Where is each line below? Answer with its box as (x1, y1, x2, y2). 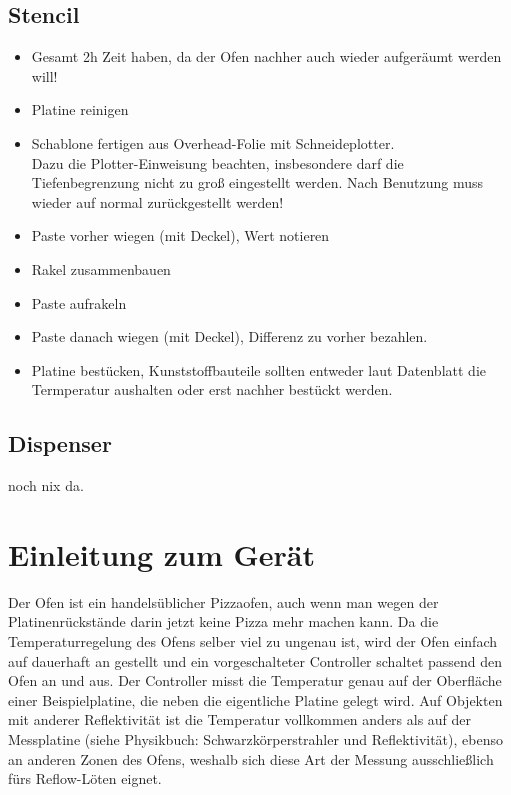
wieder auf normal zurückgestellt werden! (31, 191, 284, 212)
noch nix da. (8, 475, 84, 496)
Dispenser (8, 428, 112, 459)
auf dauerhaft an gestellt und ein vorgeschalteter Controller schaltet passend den (8, 650, 503, 671)
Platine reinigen (31, 99, 129, 120)
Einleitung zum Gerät (8, 533, 315, 574)
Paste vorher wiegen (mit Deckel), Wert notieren (31, 225, 330, 246)
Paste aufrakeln (31, 292, 127, 313)
